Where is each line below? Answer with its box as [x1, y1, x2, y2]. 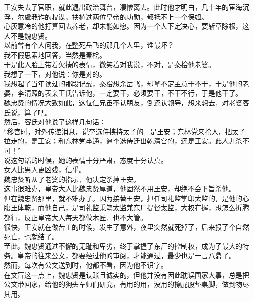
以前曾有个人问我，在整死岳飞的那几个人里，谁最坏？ [4, 40, 174, 50]
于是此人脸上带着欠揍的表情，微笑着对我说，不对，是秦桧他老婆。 [4, 59, 215, 69]
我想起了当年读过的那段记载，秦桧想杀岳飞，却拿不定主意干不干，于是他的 [4, 78, 242, 88]
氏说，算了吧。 [4, 107, 52, 117]
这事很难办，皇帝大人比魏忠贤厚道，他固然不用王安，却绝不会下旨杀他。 [4, 183, 235, 194]
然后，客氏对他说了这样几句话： [4, 117, 106, 127]
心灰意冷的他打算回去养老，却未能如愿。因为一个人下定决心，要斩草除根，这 [4, 21, 249, 31]
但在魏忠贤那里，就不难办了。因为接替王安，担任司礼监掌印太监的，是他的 [4, 193, 242, 203]
